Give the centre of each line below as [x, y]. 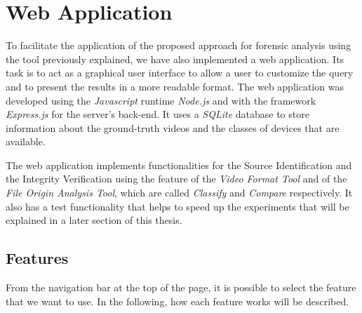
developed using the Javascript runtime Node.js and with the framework [161, 100]
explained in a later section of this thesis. [94, 220]
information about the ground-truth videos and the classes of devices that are [173, 127]
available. [26, 141]
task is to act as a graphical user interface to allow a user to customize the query [180, 73]
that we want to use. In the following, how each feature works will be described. [177, 301]
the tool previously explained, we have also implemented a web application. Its [175, 59]
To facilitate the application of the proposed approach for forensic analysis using [179, 45]
